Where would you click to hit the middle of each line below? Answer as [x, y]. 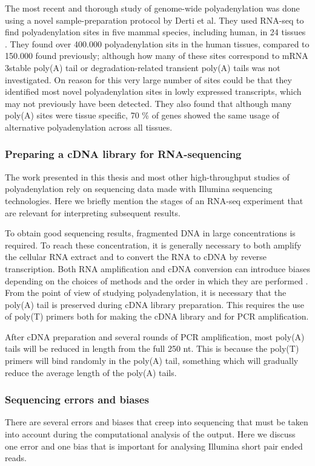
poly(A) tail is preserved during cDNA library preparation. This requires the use [155, 304]
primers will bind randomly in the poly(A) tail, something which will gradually [152, 361]
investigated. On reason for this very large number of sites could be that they [148, 79]
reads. [16, 458]
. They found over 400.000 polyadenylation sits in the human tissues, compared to [157, 43]
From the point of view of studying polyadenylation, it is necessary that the [146, 293]
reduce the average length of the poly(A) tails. [91, 372]
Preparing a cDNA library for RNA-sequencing [123, 154]
